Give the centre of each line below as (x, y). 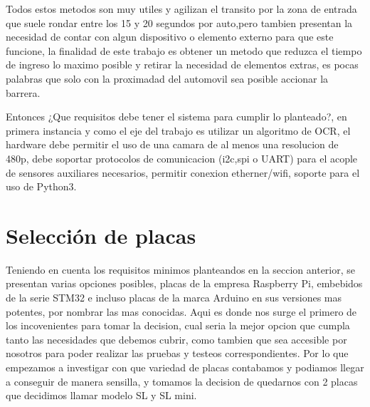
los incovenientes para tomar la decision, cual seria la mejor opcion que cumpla (178, 325)
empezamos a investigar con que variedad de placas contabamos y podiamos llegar (185, 367)
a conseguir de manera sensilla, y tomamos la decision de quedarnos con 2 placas (182, 381)
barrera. (23, 92)
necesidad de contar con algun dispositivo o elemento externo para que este (170, 37)
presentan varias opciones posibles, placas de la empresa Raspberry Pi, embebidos (184, 283)
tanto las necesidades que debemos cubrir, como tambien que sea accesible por (176, 339)
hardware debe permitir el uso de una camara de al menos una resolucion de (172, 144)
